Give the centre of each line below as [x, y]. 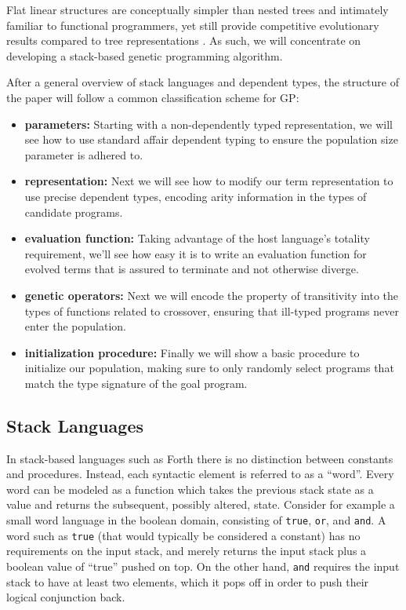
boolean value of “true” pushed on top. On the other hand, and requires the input [203, 566]
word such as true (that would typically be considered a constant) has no [183, 535]
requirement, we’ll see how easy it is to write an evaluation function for [196, 253]
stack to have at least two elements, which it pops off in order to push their [188, 581]
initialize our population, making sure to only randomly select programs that [209, 368]
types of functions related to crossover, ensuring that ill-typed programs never [212, 310]
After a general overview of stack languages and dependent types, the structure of [203, 82]
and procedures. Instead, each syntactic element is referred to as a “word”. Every [200, 474]
